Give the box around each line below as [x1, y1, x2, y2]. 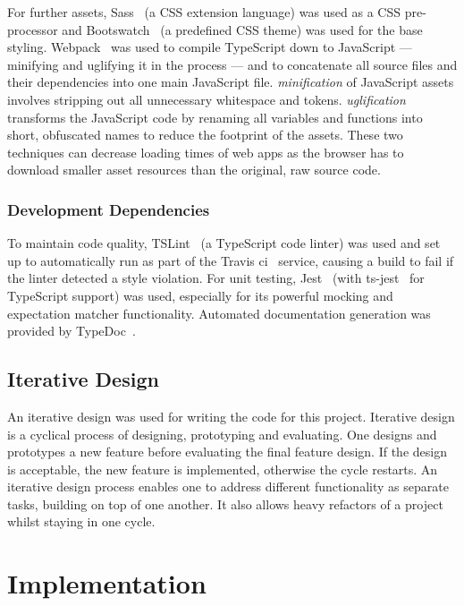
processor [7, 20, 58, 38]
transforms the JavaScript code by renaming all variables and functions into [7, 107, 423, 126]
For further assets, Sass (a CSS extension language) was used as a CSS [7, 3, 401, 21]
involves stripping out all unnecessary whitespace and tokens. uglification [7, 90, 406, 108]
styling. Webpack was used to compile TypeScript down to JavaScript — [7, 38, 412, 56]
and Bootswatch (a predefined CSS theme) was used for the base [62, 20, 423, 38]
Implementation [7, 565, 207, 602]
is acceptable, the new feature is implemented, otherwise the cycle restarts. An [7, 459, 438, 478]
